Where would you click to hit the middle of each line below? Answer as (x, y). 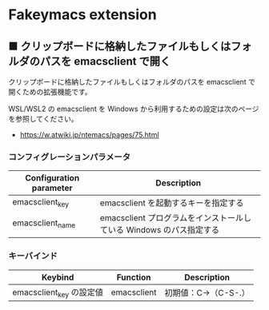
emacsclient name (44, 223)
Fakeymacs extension (83, 15)
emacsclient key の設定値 (58, 292)
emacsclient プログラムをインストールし (176, 218)
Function (134, 277)
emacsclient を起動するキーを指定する (172, 203)
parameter (52, 188)
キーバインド (33, 256)
